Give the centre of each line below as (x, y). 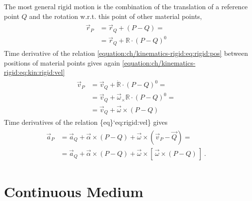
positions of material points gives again (62, 62)
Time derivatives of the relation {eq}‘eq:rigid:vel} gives (86, 122)
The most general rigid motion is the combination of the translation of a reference (126, 6)
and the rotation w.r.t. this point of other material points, (116, 16)
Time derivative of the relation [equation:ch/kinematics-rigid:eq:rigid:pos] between (126, 53)
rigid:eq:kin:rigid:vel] (34, 72)
